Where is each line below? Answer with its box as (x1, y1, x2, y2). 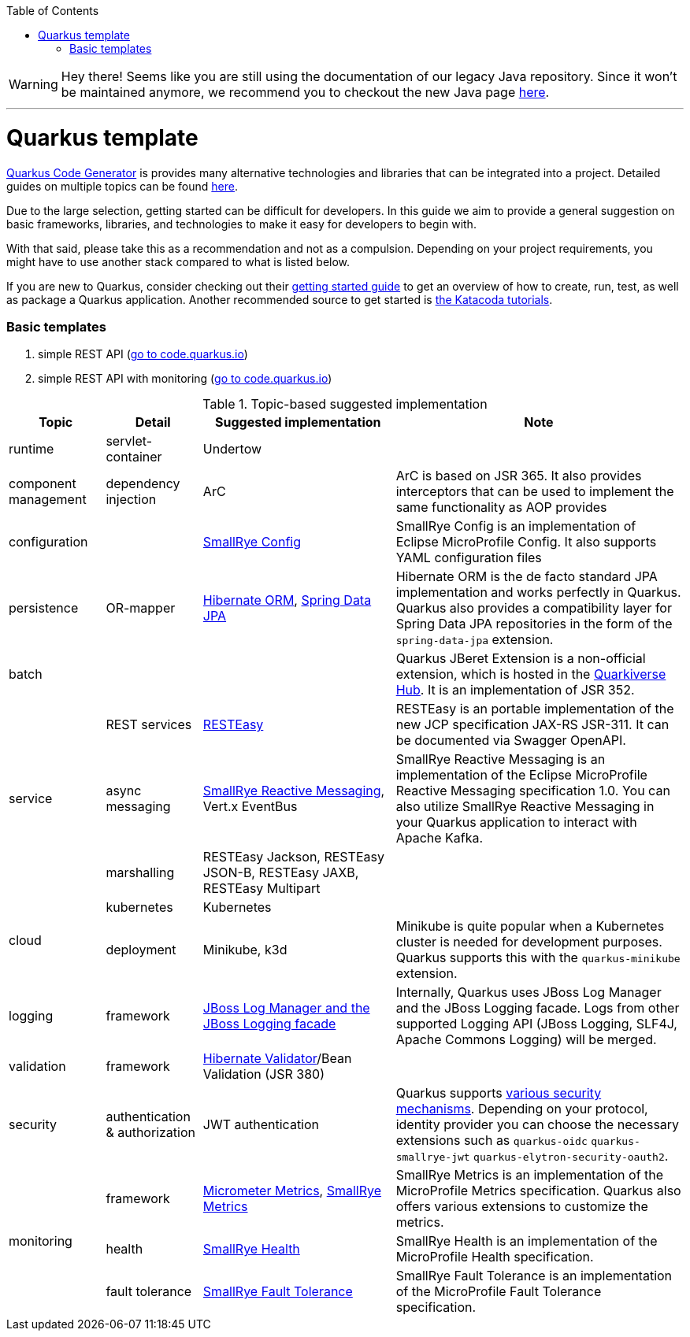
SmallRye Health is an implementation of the (395, 1233, 658, 1250)
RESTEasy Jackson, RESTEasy (202, 849, 384, 865)
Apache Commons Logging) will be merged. (395, 1031, 657, 1048)
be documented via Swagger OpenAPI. (395, 732, 626, 749)
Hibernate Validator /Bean (202, 1050, 352, 1067)
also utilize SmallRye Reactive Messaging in (395, 798, 655, 815)
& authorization (106, 1124, 195, 1141)
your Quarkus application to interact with (395, 814, 637, 831)
